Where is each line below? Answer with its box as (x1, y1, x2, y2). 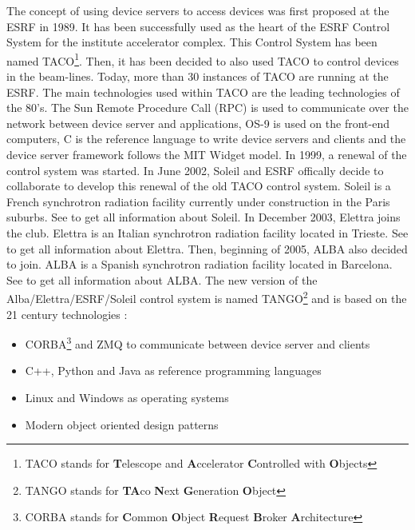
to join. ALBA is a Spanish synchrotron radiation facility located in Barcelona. (6, 256, 393, 273)
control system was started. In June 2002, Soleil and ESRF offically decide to (6, 161, 384, 178)
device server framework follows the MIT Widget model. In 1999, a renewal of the (6, 146, 407, 162)
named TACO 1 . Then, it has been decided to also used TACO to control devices (6, 50, 399, 69)
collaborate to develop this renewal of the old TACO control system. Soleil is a (6, 177, 391, 194)
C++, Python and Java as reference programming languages (25, 362, 322, 379)
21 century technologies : (6, 305, 128, 322)
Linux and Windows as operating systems (25, 389, 229, 406)
